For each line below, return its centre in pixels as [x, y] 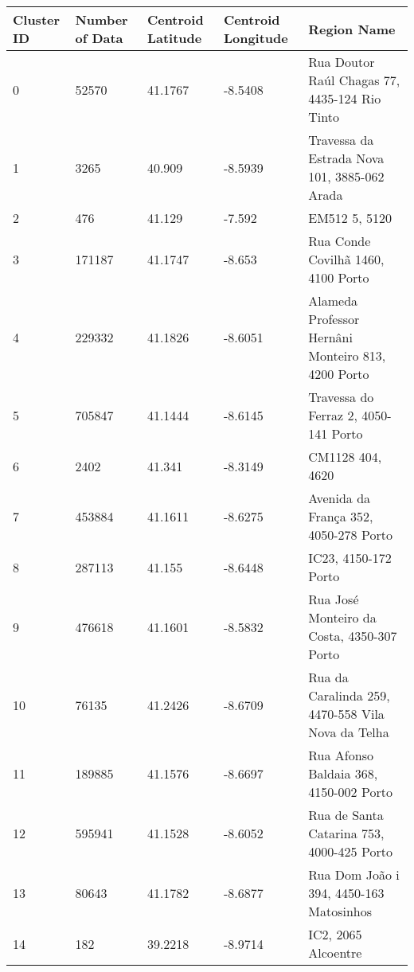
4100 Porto [339, 277]
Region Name [352, 29]
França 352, [341, 516]
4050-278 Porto [350, 535]
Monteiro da [342, 617]
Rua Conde [340, 241]
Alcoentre [335, 952]
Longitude [256, 38]
